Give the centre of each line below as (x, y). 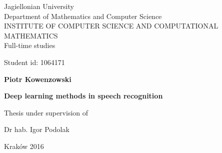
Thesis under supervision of (46, 112)
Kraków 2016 (24, 146)
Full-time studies (30, 45)
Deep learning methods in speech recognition (83, 96)
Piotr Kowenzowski (38, 79)
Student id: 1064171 (34, 62)
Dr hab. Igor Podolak (37, 129)
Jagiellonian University (39, 6)
